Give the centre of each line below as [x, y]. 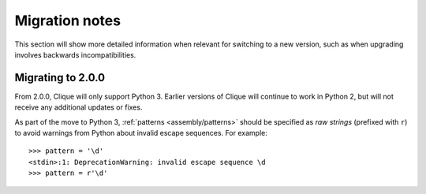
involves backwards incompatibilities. [75, 54]
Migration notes [68, 21]
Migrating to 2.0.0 [60, 78]
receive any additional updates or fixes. [78, 107]
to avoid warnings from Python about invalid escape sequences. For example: [141, 133]
